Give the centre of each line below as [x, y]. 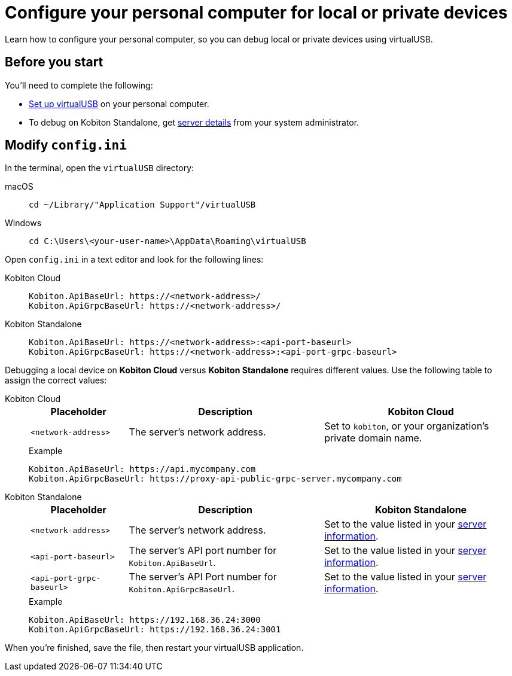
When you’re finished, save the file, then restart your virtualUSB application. [154, 648]
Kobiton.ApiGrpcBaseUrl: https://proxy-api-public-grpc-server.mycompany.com [215, 479]
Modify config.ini [66, 145]
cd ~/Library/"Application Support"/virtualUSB [142, 205]
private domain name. [373, 438]
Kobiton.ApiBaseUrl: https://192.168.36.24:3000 [145, 620]
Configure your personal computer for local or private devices [256, 13]
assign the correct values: [56, 380]
